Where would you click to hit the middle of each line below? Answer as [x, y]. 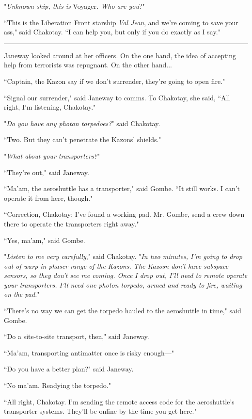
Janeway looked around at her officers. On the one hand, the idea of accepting [120, 55]
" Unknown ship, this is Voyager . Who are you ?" [74, 6]
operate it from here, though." [48, 198]
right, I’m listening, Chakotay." [50, 107]
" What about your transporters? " [52, 155]
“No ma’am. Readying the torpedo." [57, 385]
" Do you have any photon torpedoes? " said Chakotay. [82, 123]
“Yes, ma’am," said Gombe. [45, 240]
